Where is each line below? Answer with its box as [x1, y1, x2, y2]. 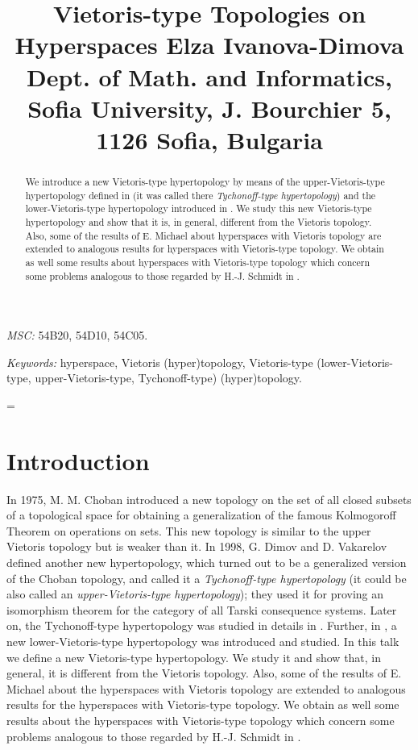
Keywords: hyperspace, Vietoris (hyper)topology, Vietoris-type [6, 353, 313, 370]
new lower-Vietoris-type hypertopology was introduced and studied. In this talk [6, 633, 399, 650]
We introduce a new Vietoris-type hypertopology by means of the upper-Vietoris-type [25, 174, 385, 188]
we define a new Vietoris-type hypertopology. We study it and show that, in [6, 648, 382, 665]
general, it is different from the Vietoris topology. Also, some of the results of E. [6, 665, 402, 681]
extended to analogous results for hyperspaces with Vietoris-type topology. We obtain [25, 242, 384, 256]
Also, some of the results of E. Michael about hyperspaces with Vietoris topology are [25, 228, 382, 242]
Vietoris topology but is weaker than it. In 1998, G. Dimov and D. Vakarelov [6, 538, 387, 555]
